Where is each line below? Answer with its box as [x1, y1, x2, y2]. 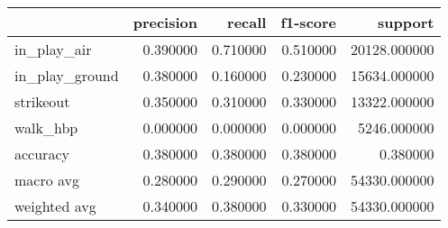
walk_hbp [14, 117, 78, 138]
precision [133, 12, 197, 32]
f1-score [280, 12, 337, 32]
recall [227, 12, 267, 32]
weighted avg [14, 196, 96, 216]
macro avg [14, 169, 80, 190]
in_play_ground [14, 65, 119, 86]
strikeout [14, 91, 70, 112]
